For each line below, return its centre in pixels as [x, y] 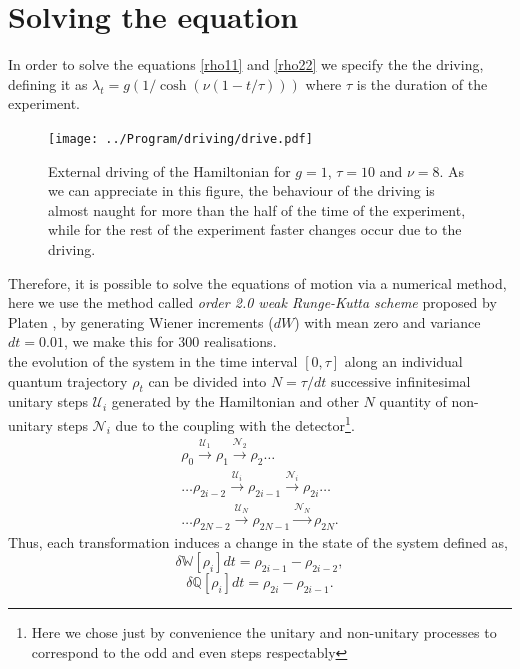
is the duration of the [422, 83]
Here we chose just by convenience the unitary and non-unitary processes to [264, 632]
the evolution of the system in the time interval [153, 360]
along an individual [403, 360]
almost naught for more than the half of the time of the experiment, [257, 209]
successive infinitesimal [400, 380]
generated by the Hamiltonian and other [235, 401]
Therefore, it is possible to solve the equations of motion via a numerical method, [257, 282]
